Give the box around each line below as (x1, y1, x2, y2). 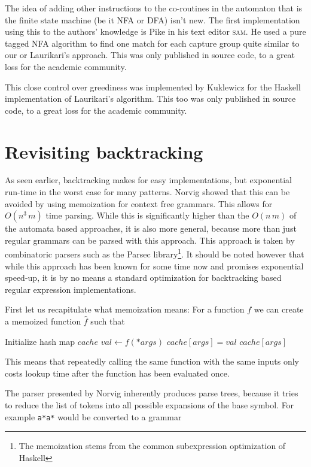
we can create (254, 303, 304, 316)
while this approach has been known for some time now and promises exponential (5, 259, 304, 272)
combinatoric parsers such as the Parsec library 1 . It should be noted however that (5, 246, 304, 260)
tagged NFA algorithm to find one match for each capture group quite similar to (5, 37, 300, 49)
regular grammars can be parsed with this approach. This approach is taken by (5, 233, 295, 246)
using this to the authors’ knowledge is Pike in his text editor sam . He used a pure (5, 25, 306, 38)
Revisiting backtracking (5, 139, 203, 163)
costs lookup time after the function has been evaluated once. (5, 366, 230, 379)
